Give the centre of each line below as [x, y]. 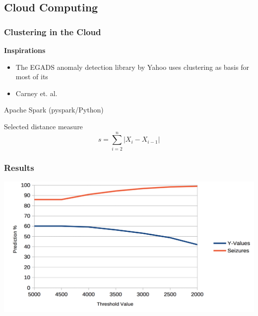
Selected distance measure [43, 126]
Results [19, 167]
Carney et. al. [36, 93]
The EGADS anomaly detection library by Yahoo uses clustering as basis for [132, 67]
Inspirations [25, 50]
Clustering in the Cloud [53, 31]
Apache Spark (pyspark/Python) [54, 110]
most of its [32, 77]
